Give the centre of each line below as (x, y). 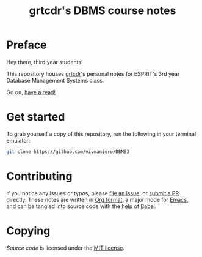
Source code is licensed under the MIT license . (66, 248)
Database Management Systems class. (55, 80)
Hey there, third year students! (45, 62)
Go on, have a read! (31, 92)
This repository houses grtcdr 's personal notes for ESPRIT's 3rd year (93, 73)
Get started (36, 117)
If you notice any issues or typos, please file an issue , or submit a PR (93, 193)
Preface (27, 45)
